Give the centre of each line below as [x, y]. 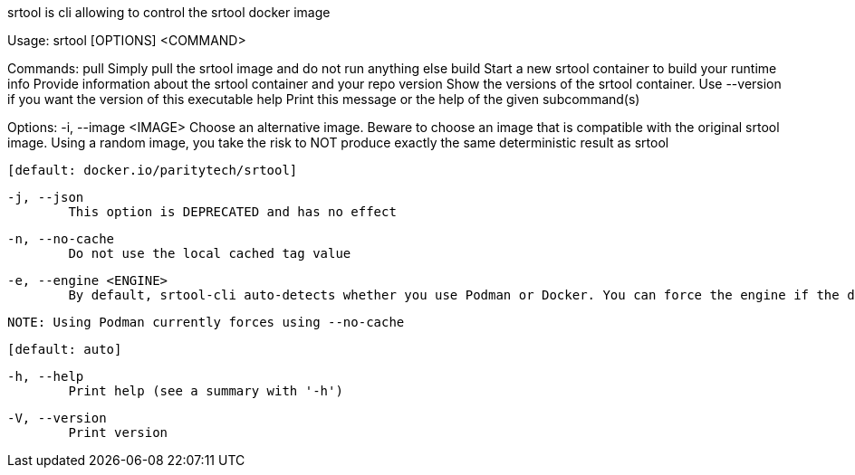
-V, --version [57, 418]
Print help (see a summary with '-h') [206, 391]
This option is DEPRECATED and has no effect [232, 212]
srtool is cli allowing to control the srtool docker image [169, 12]
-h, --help [46, 376]
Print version [118, 432]
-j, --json [46, 197]
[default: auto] [65, 349]
